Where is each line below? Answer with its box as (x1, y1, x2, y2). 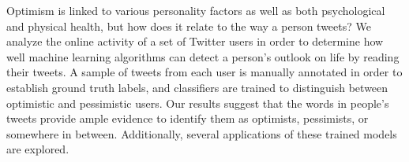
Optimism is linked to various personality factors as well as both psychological (6, 2, 385, 18)
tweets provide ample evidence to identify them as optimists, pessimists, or (6, 110, 369, 127)
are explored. (6, 141, 69, 157)
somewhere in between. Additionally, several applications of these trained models (6, 125, 397, 142)
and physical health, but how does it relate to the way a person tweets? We (6, 17, 371, 34)
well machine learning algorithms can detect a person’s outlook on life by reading (6, 48, 400, 64)
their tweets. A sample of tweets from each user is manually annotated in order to (6, 64, 403, 80)
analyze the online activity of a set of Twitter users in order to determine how (6, 33, 384, 50)
